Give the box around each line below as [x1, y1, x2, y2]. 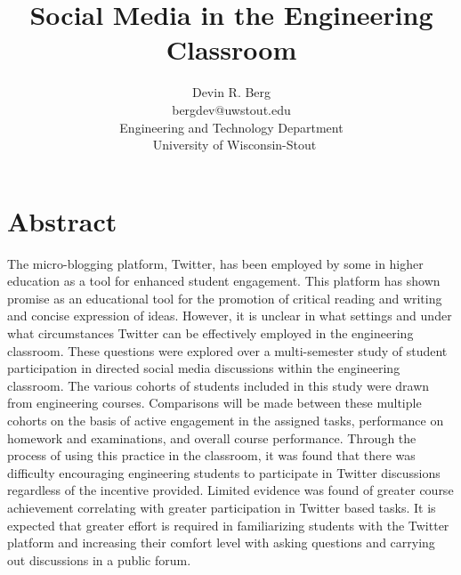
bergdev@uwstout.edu [172, 100, 291, 118]
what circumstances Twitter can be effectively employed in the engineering [7, 324, 414, 342]
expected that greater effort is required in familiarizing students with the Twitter [7, 515, 449, 534]
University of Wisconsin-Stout [152, 135, 317, 154]
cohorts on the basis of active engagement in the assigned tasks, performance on [7, 410, 444, 429]
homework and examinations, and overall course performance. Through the [7, 428, 417, 447]
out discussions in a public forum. [7, 550, 191, 569]
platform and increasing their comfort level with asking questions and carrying [7, 533, 435, 552]
